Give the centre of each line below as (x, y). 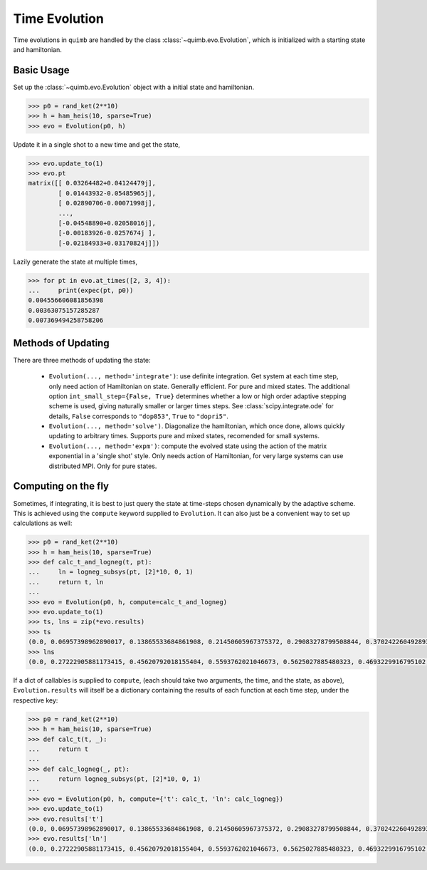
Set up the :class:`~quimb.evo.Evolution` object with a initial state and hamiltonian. (134, 87)
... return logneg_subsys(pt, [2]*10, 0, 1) (115, 779)
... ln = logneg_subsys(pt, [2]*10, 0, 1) (111, 572)
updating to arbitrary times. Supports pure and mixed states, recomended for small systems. (184, 436)
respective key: (36, 700)
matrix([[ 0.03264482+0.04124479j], (92, 183)
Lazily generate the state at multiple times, (75, 261)
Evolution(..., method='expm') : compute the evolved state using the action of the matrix (188, 446)
